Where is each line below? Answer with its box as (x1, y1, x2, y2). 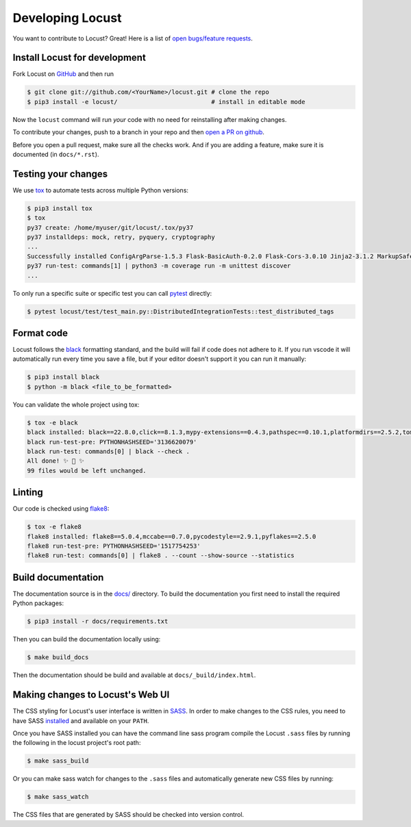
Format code (12, 327, 68, 339)
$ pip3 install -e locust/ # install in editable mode (27, 98, 306, 105)
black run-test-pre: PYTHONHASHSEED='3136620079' (27, 438, 197, 446)
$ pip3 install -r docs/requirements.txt (27, 618, 169, 626)
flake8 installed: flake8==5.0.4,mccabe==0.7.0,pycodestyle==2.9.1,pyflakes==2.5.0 (27, 533, 316, 540)
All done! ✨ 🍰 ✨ (27, 457, 85, 465)
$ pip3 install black (27, 373, 100, 381)
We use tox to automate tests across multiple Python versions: (12, 186, 188, 194)
